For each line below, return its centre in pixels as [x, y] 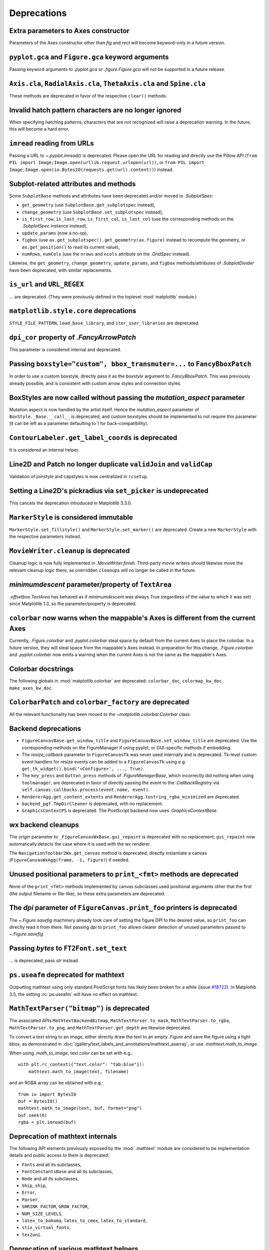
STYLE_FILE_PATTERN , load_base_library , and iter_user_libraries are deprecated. [104, 323]
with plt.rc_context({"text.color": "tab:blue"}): [81, 1064]
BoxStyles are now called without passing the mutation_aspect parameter [127, 397]
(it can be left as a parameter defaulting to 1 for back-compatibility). [79, 423]
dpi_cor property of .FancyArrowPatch [73, 337]
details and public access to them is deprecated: [59, 1155]
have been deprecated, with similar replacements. [61, 270]
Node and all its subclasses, [50, 1178]
